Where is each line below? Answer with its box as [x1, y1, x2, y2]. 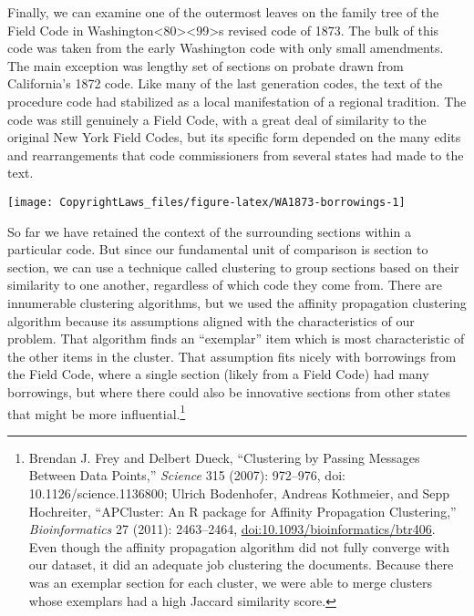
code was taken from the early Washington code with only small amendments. [7, 38, 444, 57]
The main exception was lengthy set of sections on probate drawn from [7, 56, 404, 75]
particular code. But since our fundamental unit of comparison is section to [7, 240, 428, 259]
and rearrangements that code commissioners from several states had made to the [7, 145, 464, 164]
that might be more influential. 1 [7, 401, 186, 423]
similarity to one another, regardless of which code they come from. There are [7, 275, 442, 294]
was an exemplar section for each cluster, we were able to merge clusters [28, 572, 433, 591]
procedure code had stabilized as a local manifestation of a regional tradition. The [7, 91, 467, 110]
